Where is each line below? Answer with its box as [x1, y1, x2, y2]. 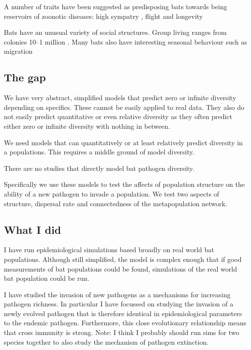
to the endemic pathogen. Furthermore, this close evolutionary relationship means [4, 318, 247, 328]
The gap [4, 70, 46, 85]
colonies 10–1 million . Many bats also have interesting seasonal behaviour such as [4, 36, 247, 46]
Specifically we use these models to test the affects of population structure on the [4, 179, 245, 189]
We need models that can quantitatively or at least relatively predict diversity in [4, 137, 243, 147]
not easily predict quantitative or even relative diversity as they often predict [4, 111, 233, 122]
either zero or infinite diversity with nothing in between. [4, 121, 170, 131]
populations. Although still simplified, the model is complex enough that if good [4, 254, 242, 264]
